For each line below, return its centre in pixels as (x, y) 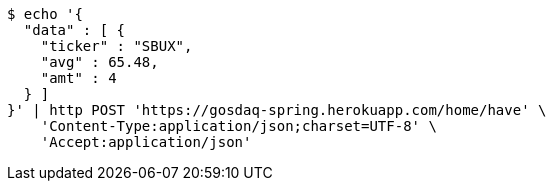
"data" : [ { (74, 30)
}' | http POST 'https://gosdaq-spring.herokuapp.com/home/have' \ (277, 110)
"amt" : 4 (78, 78)
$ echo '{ (45, 14)
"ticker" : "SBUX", (116, 46)
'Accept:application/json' (146, 142)
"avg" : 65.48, (99, 62)
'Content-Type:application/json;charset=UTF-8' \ (238, 126)
